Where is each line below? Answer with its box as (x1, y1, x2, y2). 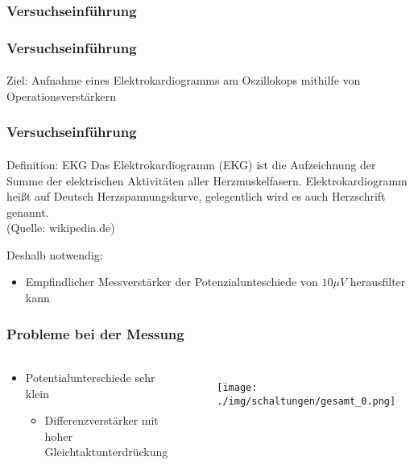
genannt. (6, 203, 49, 220)
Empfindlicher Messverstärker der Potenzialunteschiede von (25, 273, 318, 290)
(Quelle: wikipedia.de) (6, 219, 115, 236)
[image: (217, 382, 258, 394)
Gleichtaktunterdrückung (44, 443, 168, 460)
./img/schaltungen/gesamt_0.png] (217, 395, 396, 407)
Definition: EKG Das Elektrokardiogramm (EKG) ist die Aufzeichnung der (6, 156, 376, 172)
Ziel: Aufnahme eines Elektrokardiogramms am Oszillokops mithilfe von (6, 72, 361, 89)
